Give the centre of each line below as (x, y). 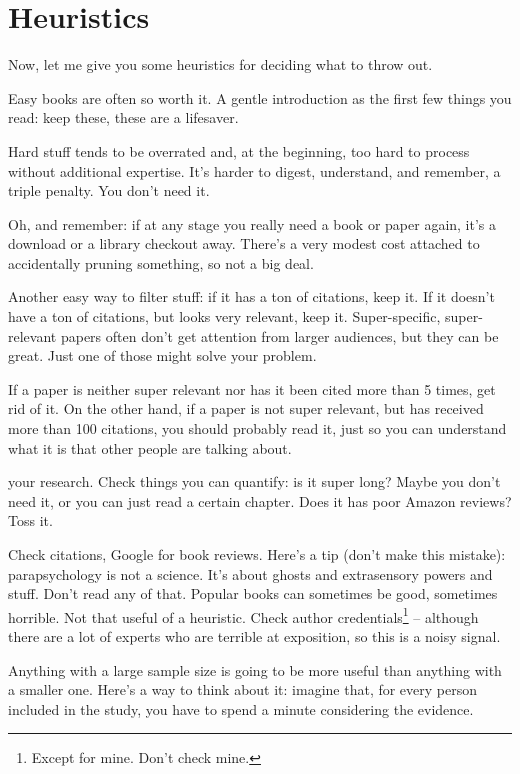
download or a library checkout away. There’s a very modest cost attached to (244, 243)
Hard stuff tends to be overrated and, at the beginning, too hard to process (239, 150)
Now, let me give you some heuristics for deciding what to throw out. (220, 64)
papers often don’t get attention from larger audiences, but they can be (279, 335)
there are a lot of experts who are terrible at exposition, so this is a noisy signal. (254, 636)
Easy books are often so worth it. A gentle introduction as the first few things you (260, 97)
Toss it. (30, 520)
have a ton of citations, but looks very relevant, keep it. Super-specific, (224, 316)
